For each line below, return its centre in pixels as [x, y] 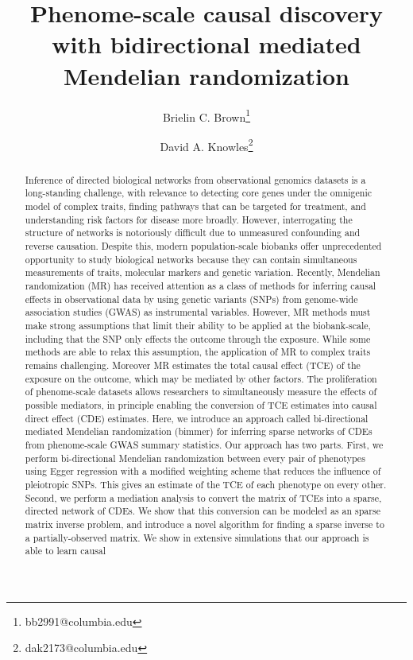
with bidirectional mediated [206, 44]
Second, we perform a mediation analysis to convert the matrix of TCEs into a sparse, [203, 497]
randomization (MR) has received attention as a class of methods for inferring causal [201, 286]
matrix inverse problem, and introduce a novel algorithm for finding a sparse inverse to [205, 524]
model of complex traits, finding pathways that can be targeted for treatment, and [195, 206]
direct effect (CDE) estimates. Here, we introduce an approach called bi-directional [197, 418]
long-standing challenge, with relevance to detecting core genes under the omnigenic [198, 193]
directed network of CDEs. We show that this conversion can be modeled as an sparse [203, 511]
